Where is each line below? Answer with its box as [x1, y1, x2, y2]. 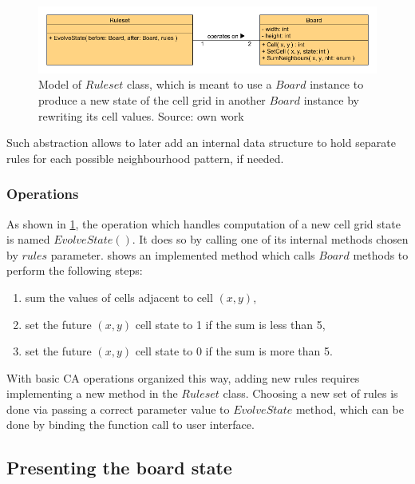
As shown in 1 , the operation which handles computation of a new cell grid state [6, 215, 401, 232]
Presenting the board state [6, 455, 232, 480]
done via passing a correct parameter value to [6, 400, 230, 417]
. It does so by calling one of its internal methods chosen [132, 231, 409, 248]
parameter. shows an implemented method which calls [50, 246, 315, 263]
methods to [353, 246, 409, 263]
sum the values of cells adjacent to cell [25, 288, 213, 305]
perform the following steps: [6, 262, 143, 279]
